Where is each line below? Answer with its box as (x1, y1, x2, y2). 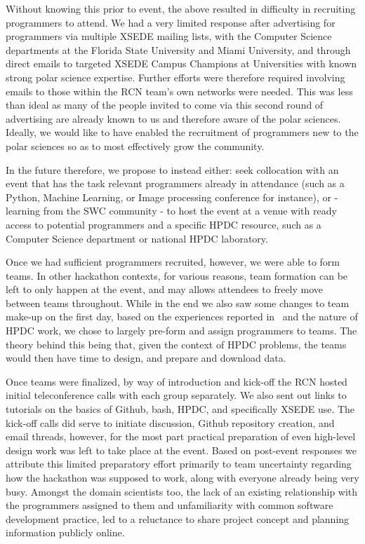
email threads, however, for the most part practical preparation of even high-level (6, 429, 356, 444)
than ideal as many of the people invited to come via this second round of (6, 97, 324, 112)
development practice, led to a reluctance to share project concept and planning (6, 511, 350, 526)
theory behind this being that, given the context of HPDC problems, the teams (6, 336, 347, 351)
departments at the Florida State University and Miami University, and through (6, 42, 351, 57)
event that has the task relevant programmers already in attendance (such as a (6, 176, 345, 191)
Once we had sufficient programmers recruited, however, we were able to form (6, 254, 340, 269)
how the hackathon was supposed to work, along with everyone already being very (6, 470, 359, 484)
